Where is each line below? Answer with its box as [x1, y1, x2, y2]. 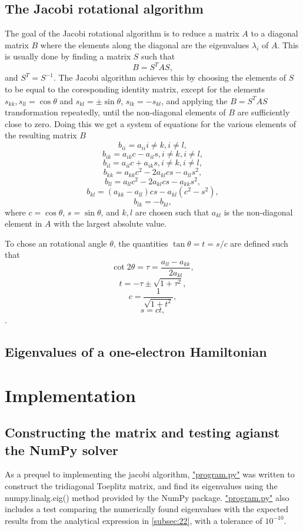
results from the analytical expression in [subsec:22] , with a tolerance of [5, 514, 262, 526]
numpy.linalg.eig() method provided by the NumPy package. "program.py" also [5, 491, 289, 503]
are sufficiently [237, 106, 290, 118]
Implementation [5, 383, 136, 407]
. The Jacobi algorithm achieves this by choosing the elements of [53, 71, 287, 84]
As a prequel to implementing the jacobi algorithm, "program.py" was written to [5, 468, 295, 480]
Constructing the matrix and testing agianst [5, 423, 280, 442]
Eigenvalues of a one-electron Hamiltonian [5, 343, 267, 361]
